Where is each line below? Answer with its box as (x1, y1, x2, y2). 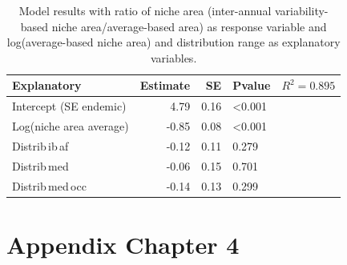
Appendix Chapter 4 (6, 227, 240, 260)
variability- (274, 2, 329, 18)
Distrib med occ (12, 177, 87, 194)
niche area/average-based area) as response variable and (51, 18, 327, 34)
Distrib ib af (12, 137, 69, 154)
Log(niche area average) (12, 118, 129, 135)
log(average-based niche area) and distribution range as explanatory (6, 34, 341, 50)
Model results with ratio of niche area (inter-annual (18, 2, 272, 18)
